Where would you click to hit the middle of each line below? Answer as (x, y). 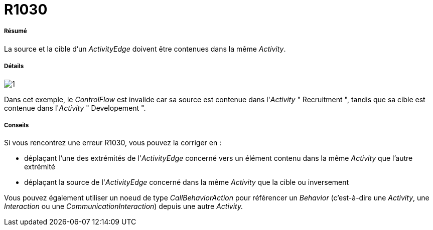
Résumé (16, 31)
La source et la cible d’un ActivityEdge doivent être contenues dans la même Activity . (145, 49)
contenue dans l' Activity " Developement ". (75, 108)
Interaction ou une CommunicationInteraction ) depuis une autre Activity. (124, 206)
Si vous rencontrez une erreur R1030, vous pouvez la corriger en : (113, 143)
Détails (14, 66)
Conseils (17, 125)
